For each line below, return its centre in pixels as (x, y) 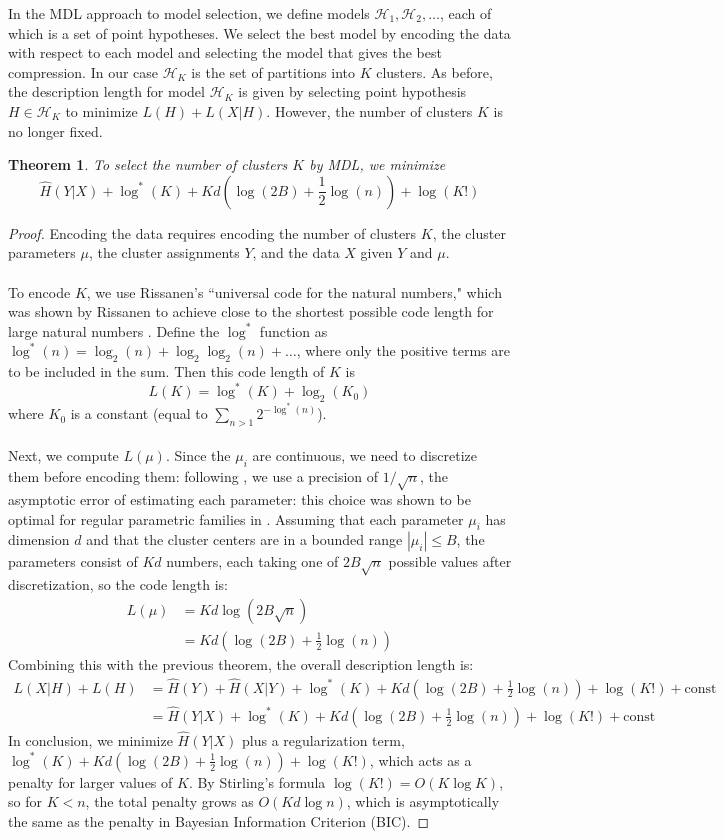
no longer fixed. (55, 130)
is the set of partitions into (273, 71)
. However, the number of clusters (369, 110)
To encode (39, 291)
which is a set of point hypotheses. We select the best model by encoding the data (259, 32)
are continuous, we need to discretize (365, 455)
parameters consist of (73, 561)
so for (25, 801)
